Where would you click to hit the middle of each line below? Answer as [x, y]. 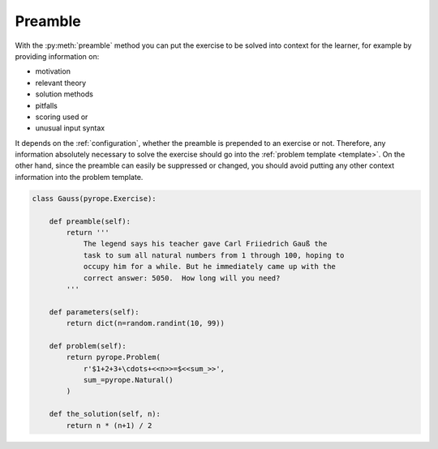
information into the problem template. [79, 177]
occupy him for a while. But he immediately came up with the [210, 267]
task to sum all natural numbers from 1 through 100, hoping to [214, 255]
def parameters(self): [94, 312]
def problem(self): [88, 346]
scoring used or [62, 117]
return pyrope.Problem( [114, 357]
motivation [53, 71]
